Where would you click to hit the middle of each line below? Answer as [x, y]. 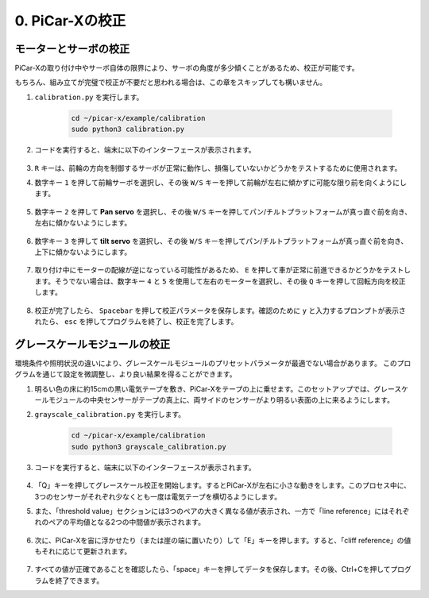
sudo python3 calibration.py [128, 129]
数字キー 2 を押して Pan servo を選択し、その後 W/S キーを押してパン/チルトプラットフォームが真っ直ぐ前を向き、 [223, 211]
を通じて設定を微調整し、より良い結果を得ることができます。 [136, 374]
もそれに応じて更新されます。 [83, 551]
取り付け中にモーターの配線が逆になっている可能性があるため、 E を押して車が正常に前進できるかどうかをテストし [222, 270]
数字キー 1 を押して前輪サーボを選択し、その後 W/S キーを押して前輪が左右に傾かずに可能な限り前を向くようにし [220, 182]
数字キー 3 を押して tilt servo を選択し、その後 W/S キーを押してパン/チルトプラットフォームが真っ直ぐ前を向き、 [221, 241]
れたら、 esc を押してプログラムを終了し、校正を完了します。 [136, 321]
